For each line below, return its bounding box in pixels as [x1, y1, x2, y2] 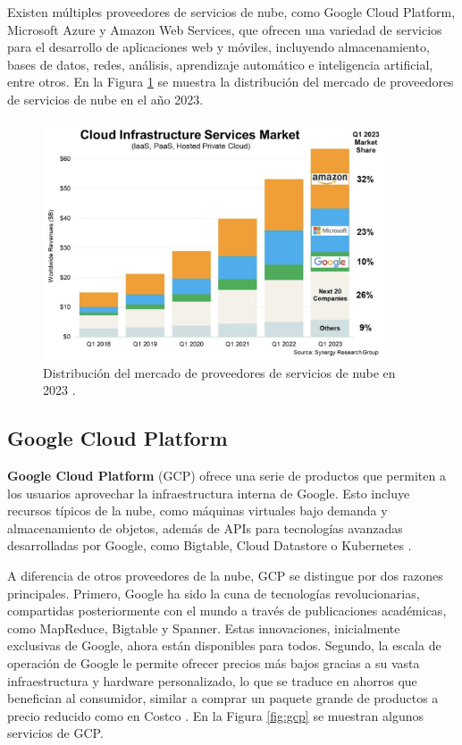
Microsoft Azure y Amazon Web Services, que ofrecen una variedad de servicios [7, 20, 442, 38]
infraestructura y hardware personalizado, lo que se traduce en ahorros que [7, 671, 417, 690]
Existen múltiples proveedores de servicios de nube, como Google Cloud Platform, [7, 3, 456, 21]
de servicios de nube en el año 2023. [7, 89, 204, 108]
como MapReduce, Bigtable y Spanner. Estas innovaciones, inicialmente [7, 618, 400, 637]
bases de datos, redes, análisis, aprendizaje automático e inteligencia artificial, [7, 54, 433, 73]
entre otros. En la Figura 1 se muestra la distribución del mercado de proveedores [7, 72, 454, 91]
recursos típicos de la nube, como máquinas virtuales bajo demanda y [7, 501, 388, 520]
